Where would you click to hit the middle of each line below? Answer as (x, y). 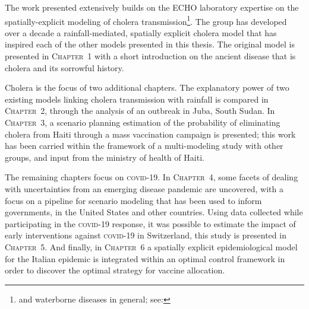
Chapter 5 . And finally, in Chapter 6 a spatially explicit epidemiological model (151, 246)
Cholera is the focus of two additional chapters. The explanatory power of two (147, 87)
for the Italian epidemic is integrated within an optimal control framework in (145, 258)
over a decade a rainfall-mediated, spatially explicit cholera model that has (141, 32)
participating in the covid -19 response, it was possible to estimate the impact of (150, 223)
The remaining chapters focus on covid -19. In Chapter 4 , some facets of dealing (152, 177)
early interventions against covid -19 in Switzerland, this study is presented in (146, 235)
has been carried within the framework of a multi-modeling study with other (144, 146)
